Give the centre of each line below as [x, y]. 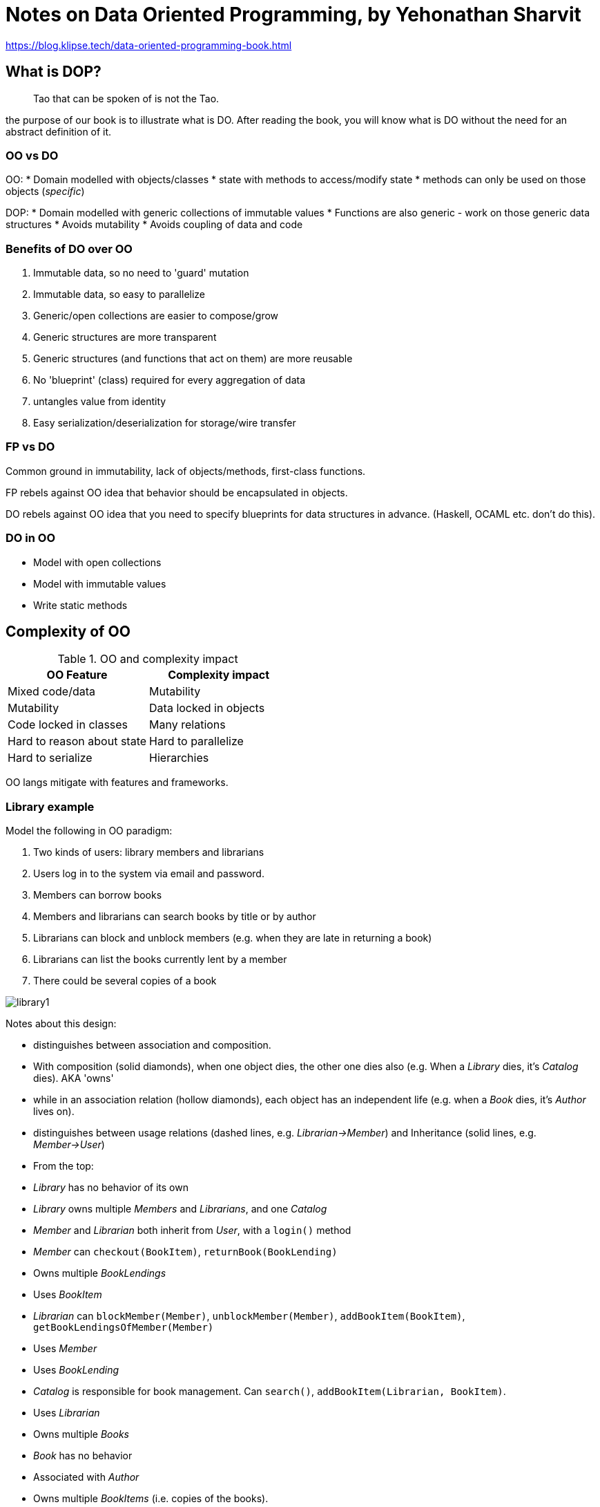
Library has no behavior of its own [111, 1188]
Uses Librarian [67, 1413]
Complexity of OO [68, 632]
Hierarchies [179, 758]
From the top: [64, 1166]
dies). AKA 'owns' [74, 1078]
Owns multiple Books [81, 1434]
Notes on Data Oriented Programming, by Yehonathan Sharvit [293, 15]
